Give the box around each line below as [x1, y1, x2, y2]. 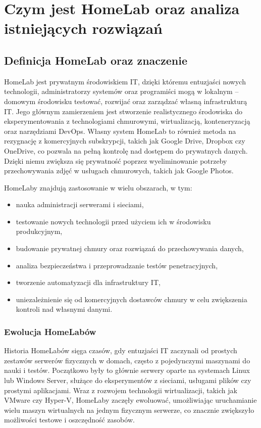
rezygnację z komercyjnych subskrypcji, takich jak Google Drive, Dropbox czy [4, 135, 245, 146]
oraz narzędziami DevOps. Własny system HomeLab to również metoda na [4, 125, 236, 136]
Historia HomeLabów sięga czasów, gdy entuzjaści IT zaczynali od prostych [4, 345, 237, 356]
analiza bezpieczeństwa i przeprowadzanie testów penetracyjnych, [16, 260, 218, 270]
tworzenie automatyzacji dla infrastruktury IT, [16, 277, 161, 288]
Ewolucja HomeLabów [4, 325, 96, 338]
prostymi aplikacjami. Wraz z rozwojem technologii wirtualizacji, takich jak [4, 385, 237, 395]
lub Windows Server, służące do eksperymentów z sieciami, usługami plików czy [4, 375, 251, 386]
